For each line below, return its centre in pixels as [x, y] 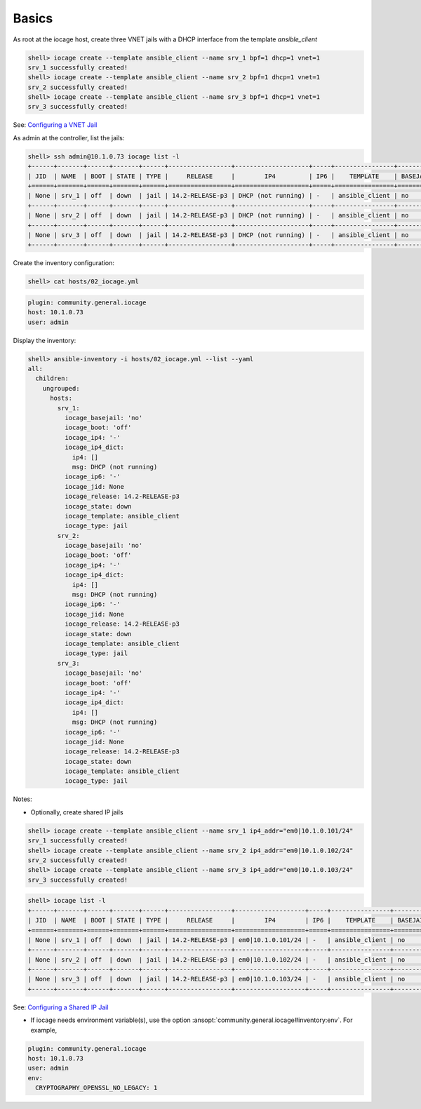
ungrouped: [61, 388]
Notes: [22, 799]
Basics [33, 18]
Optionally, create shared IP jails [77, 812]
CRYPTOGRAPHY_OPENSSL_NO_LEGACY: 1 [96, 1088]
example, [44, 1030]
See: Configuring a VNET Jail [55, 125]
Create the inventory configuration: [64, 263]
